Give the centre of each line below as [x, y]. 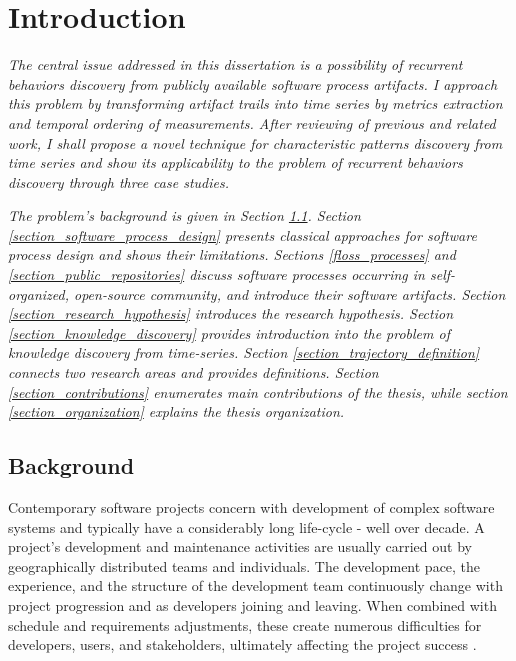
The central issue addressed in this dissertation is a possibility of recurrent [235, 64]
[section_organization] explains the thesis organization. [176, 411]
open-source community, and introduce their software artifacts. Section [290, 293]
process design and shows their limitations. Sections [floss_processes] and [232, 254]
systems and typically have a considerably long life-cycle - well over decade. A [246, 526]
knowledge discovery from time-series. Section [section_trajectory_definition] [244, 352]
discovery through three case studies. [118, 181]
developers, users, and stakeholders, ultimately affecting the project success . [242, 644]
